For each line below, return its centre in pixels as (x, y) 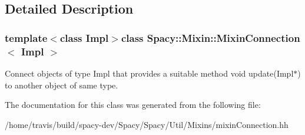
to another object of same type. (62, 85)
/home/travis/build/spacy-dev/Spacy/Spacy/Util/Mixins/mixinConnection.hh (147, 124)
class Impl (84, 37)
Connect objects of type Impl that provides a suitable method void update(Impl (149, 73)
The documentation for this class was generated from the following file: (133, 105)
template (26, 37)
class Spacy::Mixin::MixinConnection (210, 37)
